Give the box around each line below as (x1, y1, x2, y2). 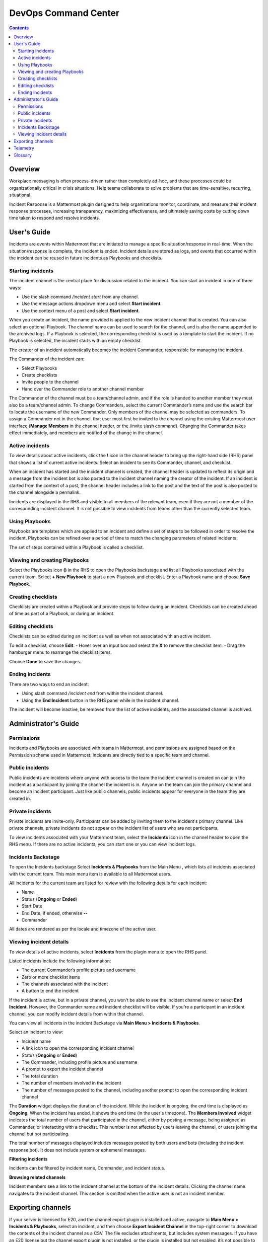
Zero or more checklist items (21, 974, 80, 980)
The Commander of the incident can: (9, 356, 84, 362)
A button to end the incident (21, 988, 79, 994)
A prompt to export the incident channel (21, 1066, 103, 1072)
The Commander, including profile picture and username (21, 1059, 137, 1065)
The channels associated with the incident (21, 981, 108, 987)
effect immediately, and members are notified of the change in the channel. (9, 430, 163, 436)
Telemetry (13, 145, 35, 151)
